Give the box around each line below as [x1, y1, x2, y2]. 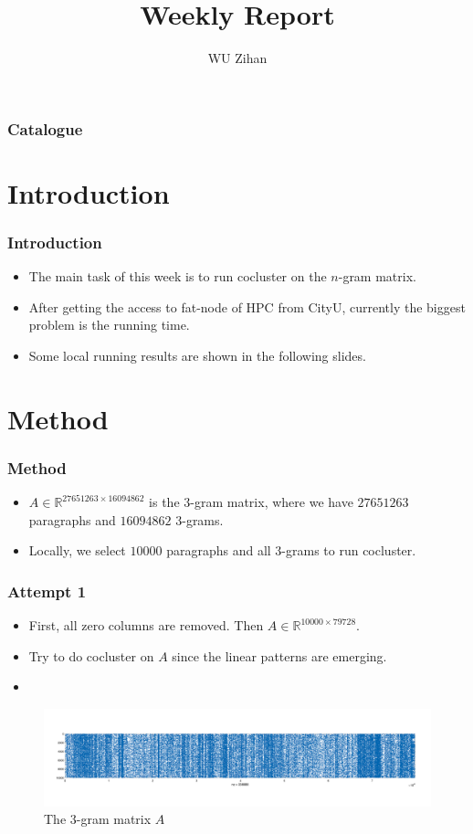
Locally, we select [28, 541, 126, 560]
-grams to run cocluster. [281, 541, 416, 560]
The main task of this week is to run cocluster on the [28, 267, 327, 286]
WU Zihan [207, 48, 268, 68]
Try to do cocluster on [28, 646, 154, 665]
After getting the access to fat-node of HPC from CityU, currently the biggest [28, 297, 466, 316]
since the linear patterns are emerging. [172, 646, 387, 665]
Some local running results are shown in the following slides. [28, 346, 366, 365]
